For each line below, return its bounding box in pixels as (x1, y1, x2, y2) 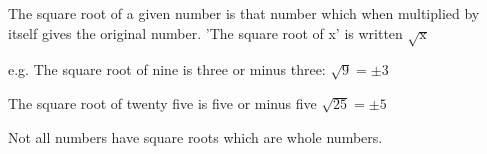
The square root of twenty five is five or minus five (8, 92, 317, 113)
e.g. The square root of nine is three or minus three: (8, 59, 326, 80)
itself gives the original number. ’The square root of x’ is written (8, 22, 403, 43)
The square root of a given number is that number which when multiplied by (8, 3, 480, 23)
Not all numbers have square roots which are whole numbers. (8, 126, 383, 147)
